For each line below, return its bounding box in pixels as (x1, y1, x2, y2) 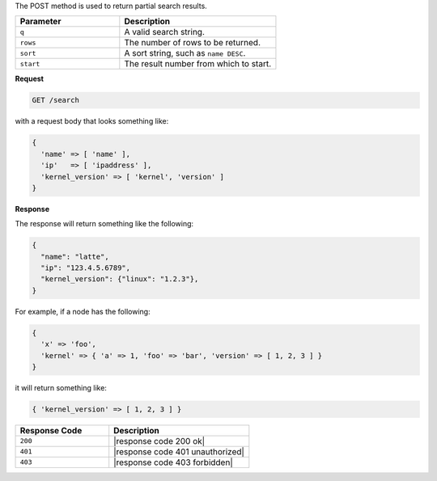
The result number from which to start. (124, 58, 272, 70)
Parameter (19, 16, 62, 27)
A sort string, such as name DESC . (124, 48, 246, 59)
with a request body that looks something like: (15, 116, 169, 126)
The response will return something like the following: (15, 219, 194, 229)
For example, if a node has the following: (15, 306, 151, 316)
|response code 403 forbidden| (113, 457, 234, 468)
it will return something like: (15, 382, 107, 392)
